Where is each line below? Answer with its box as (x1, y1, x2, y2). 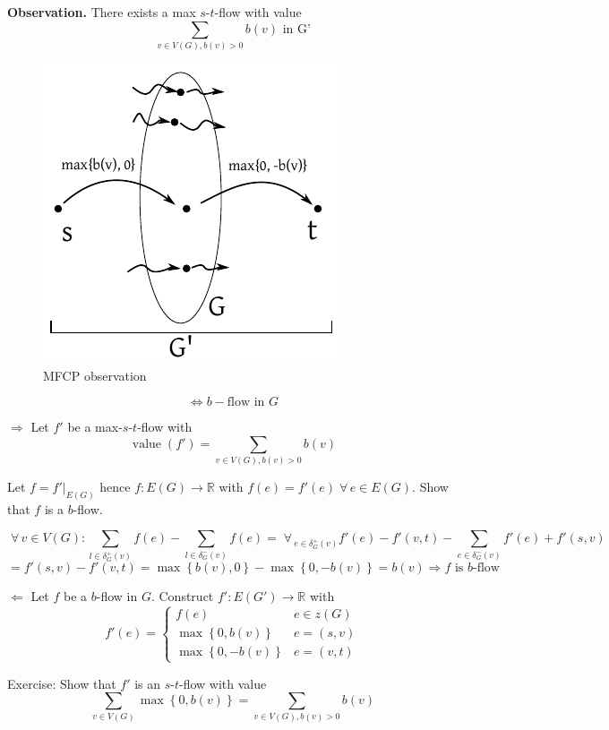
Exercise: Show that (7, 674, 116, 692)
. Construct (150, 587, 214, 605)
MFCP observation (43, 365, 147, 384)
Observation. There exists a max (7, 3, 196, 21)
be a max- (67, 417, 123, 436)
